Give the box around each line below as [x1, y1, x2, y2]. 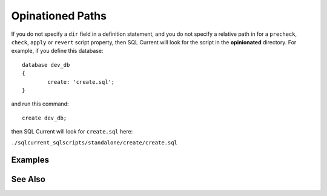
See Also [11, 174, 45, 184]
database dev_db [22, 61, 70, 68]
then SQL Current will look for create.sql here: [11, 128, 133, 135]
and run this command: [11, 100, 69, 107]
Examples [11, 155, 50, 165]
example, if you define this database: [11, 47, 104, 55]
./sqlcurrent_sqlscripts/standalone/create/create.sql [11, 140, 178, 146]
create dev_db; [22, 114, 67, 121]
